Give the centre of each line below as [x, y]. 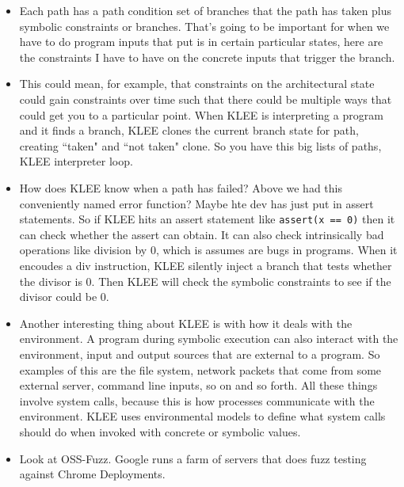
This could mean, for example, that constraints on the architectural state [197, 84]
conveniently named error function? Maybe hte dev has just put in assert [196, 203]
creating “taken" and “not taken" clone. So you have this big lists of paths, [200, 145]
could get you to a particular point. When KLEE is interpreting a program [201, 114]
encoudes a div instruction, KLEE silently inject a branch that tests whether [206, 265]
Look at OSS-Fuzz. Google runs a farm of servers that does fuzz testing [193, 458]
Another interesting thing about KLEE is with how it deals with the [186, 323]
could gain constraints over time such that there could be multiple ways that [206, 99]
